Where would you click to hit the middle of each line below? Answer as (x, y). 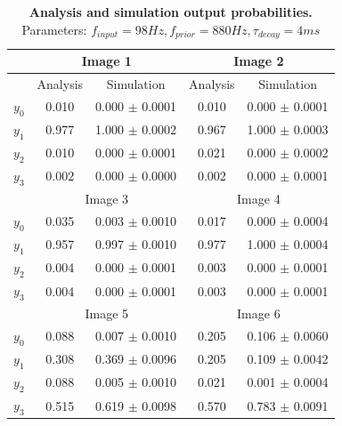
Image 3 (107, 198)
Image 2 (259, 61)
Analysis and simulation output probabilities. (171, 12)
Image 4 (259, 198)
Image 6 (259, 313)
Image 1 (106, 61)
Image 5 (107, 313)
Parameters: (54, 29)
